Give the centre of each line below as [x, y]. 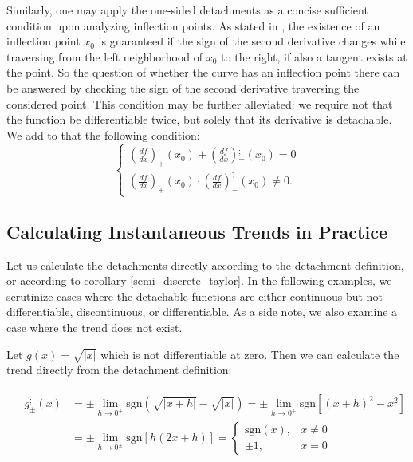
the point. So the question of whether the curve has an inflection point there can [203, 72]
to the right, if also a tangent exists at [314, 56]
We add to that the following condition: [103, 134]
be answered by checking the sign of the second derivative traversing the [183, 87]
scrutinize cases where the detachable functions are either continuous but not [195, 296]
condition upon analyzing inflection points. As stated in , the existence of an [193, 25]
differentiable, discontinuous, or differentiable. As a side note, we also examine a [202, 312]
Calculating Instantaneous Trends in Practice [197, 231]
